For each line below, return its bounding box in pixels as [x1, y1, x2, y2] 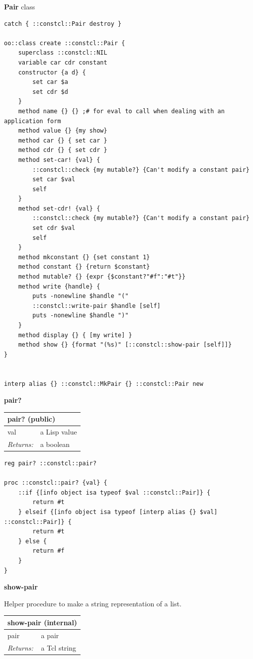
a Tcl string [41, 642, 77, 653]
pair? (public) [7, 414, 56, 424]
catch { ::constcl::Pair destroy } [4, 20, 122, 27]
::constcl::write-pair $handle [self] [32, 302, 161, 309]
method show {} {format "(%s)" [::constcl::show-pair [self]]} [18, 341, 232, 349]
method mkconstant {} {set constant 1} [18, 253, 150, 261]
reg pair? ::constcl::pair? [4, 460, 97, 467]
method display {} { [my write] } [18, 331, 132, 339]
